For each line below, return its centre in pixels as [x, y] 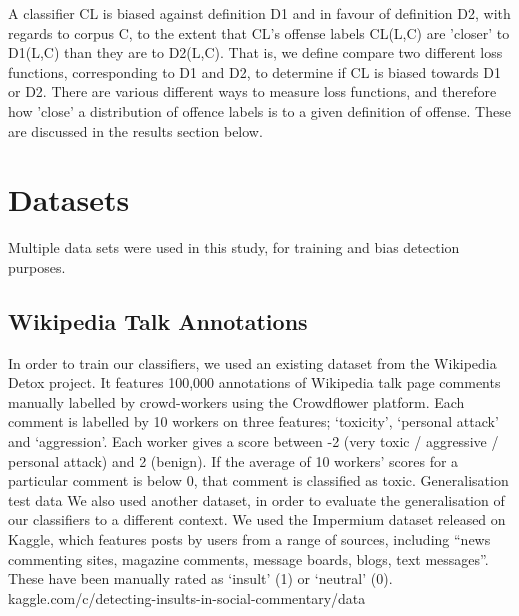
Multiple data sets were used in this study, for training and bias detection [234, 247]
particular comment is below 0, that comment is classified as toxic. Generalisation [258, 480]
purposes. [37, 266]
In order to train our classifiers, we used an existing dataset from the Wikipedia [252, 362]
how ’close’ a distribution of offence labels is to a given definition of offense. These [259, 110]
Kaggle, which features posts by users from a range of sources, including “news [249, 539]
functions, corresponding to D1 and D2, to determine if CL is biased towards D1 [254, 71]
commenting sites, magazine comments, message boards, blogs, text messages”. [248, 558]
